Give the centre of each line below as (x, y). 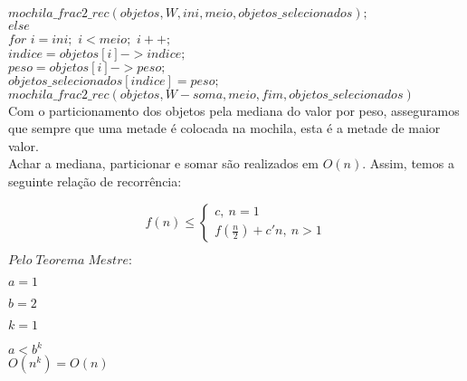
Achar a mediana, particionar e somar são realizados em (163, 163)
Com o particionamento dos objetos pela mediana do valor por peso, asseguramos (234, 110)
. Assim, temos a (408, 163)
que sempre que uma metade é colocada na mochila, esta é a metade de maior (224, 128)
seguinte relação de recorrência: (95, 181)
